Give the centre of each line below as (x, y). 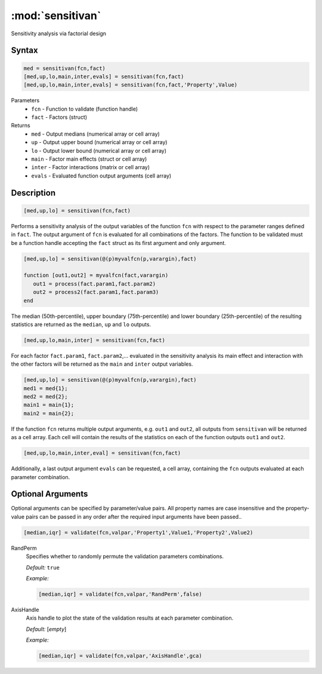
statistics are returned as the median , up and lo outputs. (81, 324)
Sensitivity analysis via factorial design (59, 33)
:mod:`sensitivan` (56, 16)
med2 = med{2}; (46, 397)
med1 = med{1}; (46, 388)
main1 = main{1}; (49, 405)
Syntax (24, 50)
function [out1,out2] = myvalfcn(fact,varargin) (96, 275)
